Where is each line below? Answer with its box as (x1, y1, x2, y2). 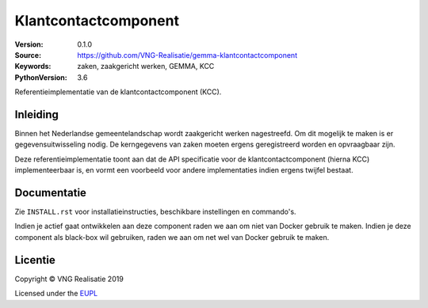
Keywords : (14, 62, 52, 71)
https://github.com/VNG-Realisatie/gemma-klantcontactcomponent (77, 50, 297, 59)
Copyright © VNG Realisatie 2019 (14, 274, 124, 283)
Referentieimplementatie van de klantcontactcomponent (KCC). (14, 87, 222, 97)
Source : (14, 50, 42, 59)
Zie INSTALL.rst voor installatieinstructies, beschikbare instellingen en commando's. (14, 207, 296, 217)
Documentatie (14, 186, 87, 200)
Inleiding (14, 108, 59, 121)
